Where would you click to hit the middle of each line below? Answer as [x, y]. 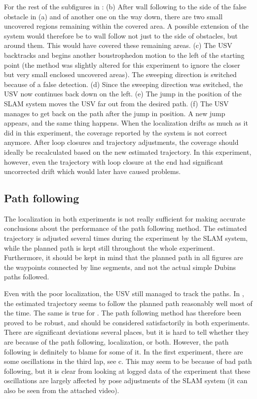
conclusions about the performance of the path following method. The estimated [126, 228]
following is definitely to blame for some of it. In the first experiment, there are [124, 351]
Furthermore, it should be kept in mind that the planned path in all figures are [124, 257]
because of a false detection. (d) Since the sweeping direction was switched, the [124, 84]
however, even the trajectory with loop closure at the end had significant [114, 161]
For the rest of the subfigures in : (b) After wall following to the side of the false [125, 6]
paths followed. [27, 277]
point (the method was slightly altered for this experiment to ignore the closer [122, 65]
